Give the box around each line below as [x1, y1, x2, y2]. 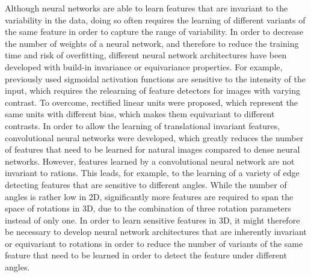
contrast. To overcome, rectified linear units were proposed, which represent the [5, 96, 298, 108]
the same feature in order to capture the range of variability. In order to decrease [5, 25, 304, 38]
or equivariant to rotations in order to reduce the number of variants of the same [5, 237, 303, 249]
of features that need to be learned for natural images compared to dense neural [5, 143, 300, 156]
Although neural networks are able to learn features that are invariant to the [5, 2, 288, 14]
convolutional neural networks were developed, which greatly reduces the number [5, 131, 304, 144]
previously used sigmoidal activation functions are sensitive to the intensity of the [5, 72, 306, 85]
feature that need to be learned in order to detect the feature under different [5, 249, 287, 261]
